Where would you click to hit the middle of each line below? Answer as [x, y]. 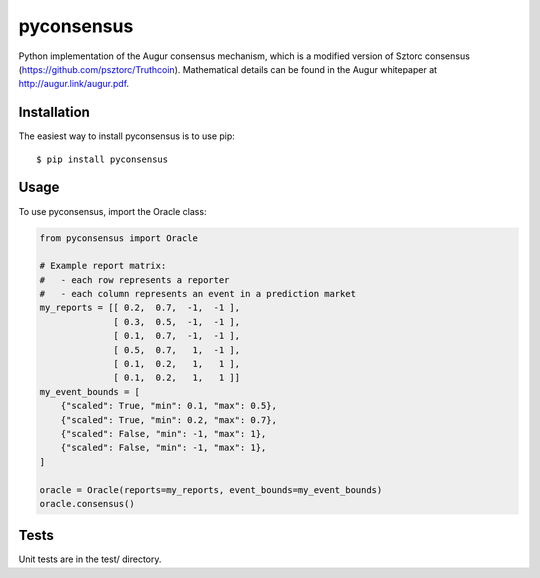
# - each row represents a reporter [134, 279]
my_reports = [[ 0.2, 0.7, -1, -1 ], [139, 308]
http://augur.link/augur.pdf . [74, 84]
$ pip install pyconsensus [102, 159]
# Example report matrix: [103, 266]
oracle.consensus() [87, 503]
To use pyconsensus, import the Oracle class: [112, 211]
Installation [54, 112]
